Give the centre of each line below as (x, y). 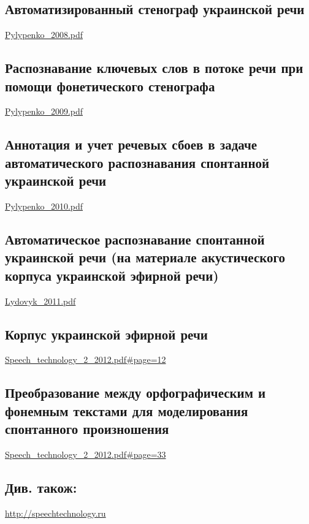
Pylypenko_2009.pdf (44, 111)
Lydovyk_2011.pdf (40, 301)
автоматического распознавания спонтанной (137, 162)
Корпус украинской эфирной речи (106, 334)
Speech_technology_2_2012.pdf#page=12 (86, 359)
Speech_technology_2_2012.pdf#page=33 (86, 454)
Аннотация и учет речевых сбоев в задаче (131, 144)
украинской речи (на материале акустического (145, 257)
